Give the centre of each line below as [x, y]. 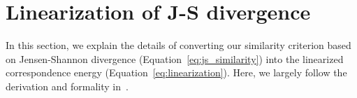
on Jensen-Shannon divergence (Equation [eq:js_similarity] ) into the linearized [175, 58]
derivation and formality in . [67, 86]
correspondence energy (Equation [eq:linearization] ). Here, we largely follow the [176, 72]
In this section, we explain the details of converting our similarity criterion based [178, 45]
